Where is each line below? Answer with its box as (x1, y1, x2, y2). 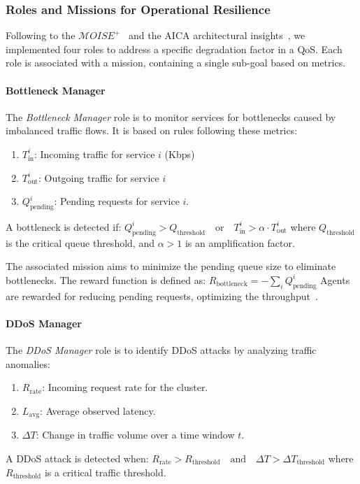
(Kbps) (164, 146, 195, 161)
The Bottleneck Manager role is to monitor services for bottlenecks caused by (6, 109, 336, 124)
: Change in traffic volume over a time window (36, 427, 235, 442)
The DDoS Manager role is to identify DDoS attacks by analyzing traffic (6, 343, 317, 357)
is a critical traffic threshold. (44, 464, 166, 479)
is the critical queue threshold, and (6, 235, 154, 250)
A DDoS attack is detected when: (6, 450, 149, 465)
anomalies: (6, 356, 50, 371)
